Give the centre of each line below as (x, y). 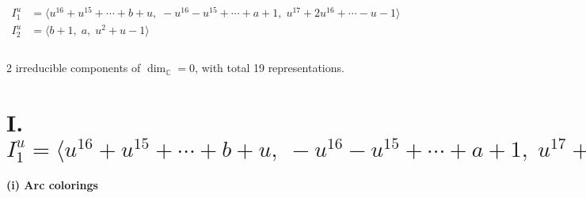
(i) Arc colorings (52, 185)
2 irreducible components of (74, 68)
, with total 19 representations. (270, 68)
